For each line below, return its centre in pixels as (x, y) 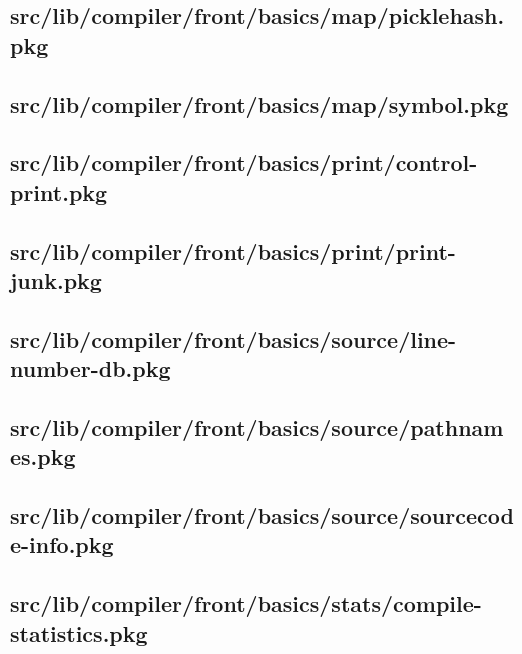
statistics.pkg (79, 632)
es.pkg (43, 456)
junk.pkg (56, 279)
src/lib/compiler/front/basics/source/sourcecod (262, 515)
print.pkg (59, 191)
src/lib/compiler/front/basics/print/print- (233, 250)
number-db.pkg (90, 368)
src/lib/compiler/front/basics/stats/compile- (246, 603)
